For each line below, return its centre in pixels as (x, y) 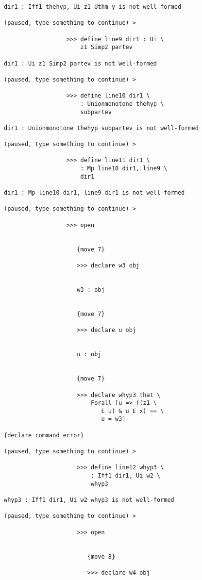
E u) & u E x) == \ (133, 411)
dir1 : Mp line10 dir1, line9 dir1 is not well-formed (94, 193)
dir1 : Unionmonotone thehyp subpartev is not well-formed (101, 128)
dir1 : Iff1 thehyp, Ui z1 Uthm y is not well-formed (93, 7)
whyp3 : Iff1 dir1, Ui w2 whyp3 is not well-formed (89, 500)
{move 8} (101, 556)
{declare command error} (44, 435)
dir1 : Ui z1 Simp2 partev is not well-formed (80, 63)
